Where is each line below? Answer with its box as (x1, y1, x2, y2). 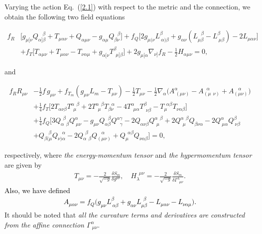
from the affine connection (4, 219, 84, 230)
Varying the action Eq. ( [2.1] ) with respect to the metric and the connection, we (4, 1, 251, 11)
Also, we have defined (4, 185, 70, 195)
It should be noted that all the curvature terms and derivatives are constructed (4, 209, 245, 220)
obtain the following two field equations (4, 11, 125, 21)
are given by (4, 160, 42, 170)
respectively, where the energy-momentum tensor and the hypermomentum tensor (4, 150, 252, 160)
